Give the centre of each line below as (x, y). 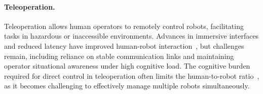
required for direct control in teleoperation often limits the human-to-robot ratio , (132, 75)
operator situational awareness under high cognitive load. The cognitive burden (127, 66)
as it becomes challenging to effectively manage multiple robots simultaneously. (127, 86)
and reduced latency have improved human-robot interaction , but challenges (124, 45)
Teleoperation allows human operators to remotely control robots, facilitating (124, 26)
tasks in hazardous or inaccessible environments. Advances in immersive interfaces (131, 36)
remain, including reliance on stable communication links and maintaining (119, 56)
